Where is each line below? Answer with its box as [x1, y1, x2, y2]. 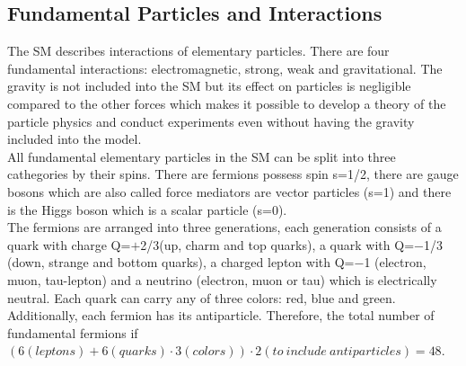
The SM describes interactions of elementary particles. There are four [7, 41, 390, 60]
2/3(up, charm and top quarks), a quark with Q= [140, 235, 415, 254]
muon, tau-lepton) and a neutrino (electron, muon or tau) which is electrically [7, 270, 437, 289]
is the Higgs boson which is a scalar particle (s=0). [7, 200, 287, 219]
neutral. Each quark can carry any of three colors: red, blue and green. [7, 288, 396, 307]
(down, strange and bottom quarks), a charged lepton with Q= [7, 253, 355, 272]
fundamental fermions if [7, 323, 138, 342]
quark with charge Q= [7, 235, 131, 254]
